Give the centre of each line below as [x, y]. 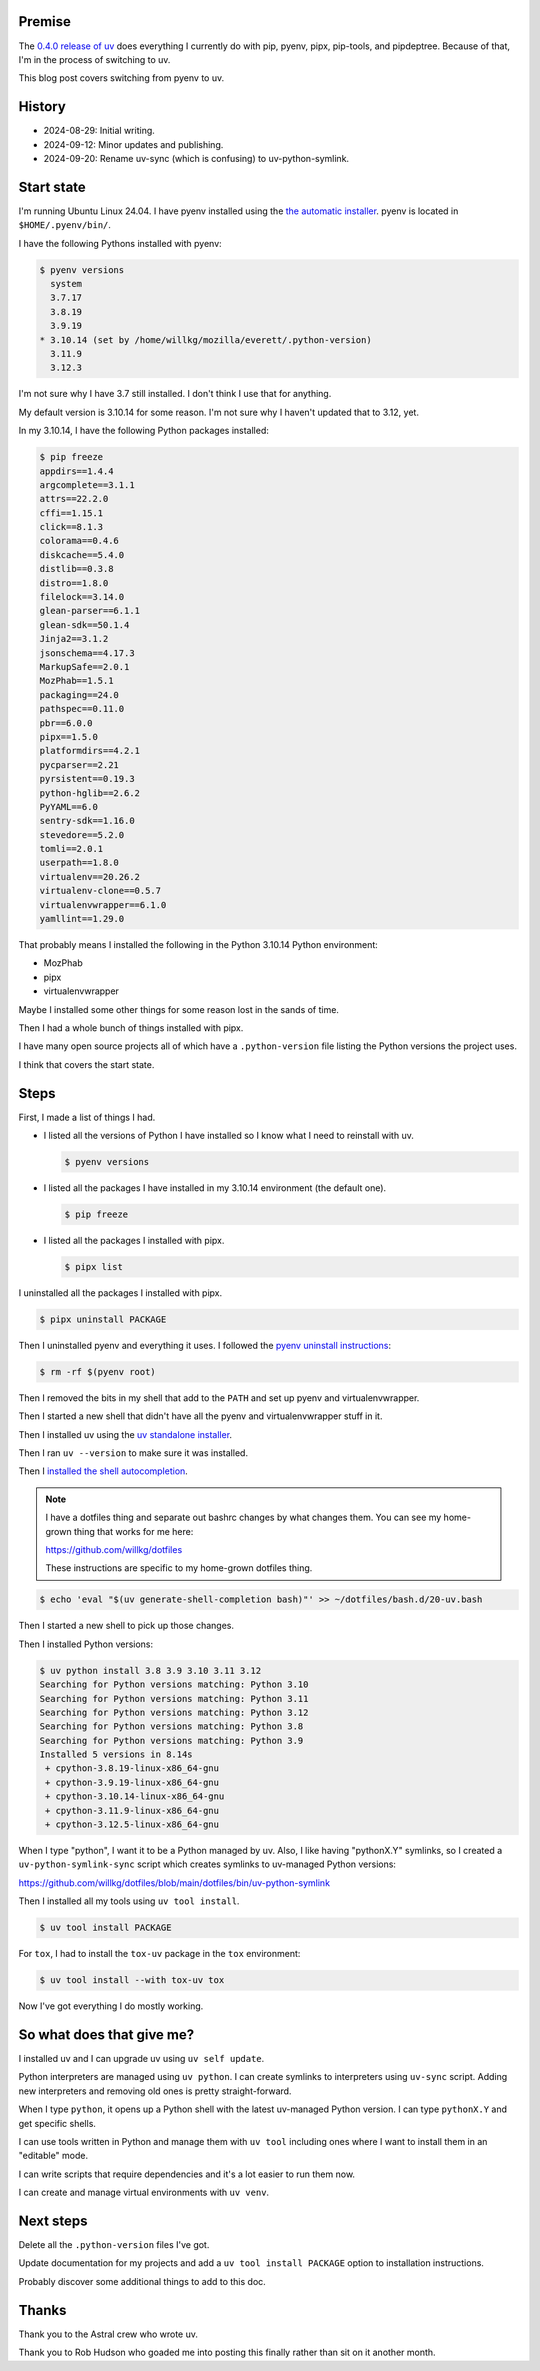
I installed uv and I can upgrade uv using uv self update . [141, 2059]
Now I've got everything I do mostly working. [111, 2006]
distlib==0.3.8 [76, 569]
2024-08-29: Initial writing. [99, 131]
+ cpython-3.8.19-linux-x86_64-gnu [132, 1768]
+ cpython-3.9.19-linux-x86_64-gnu [132, 1782]
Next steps [53, 2220]
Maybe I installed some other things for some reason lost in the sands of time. [179, 1009]
